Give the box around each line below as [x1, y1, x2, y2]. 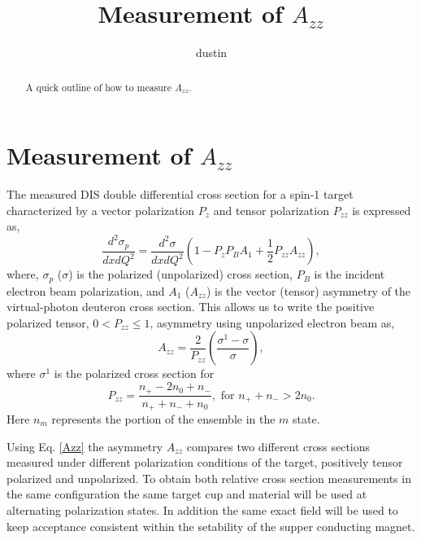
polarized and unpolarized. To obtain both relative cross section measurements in [7, 469, 411, 486]
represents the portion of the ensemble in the [51, 410, 276, 427]
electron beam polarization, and [7, 282, 165, 299]
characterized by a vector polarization [7, 201, 195, 218]
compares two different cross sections [186, 437, 371, 454]
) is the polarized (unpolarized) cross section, [68, 266, 293, 283]
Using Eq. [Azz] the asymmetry [7, 437, 163, 454]
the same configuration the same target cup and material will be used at [7, 485, 367, 503]
